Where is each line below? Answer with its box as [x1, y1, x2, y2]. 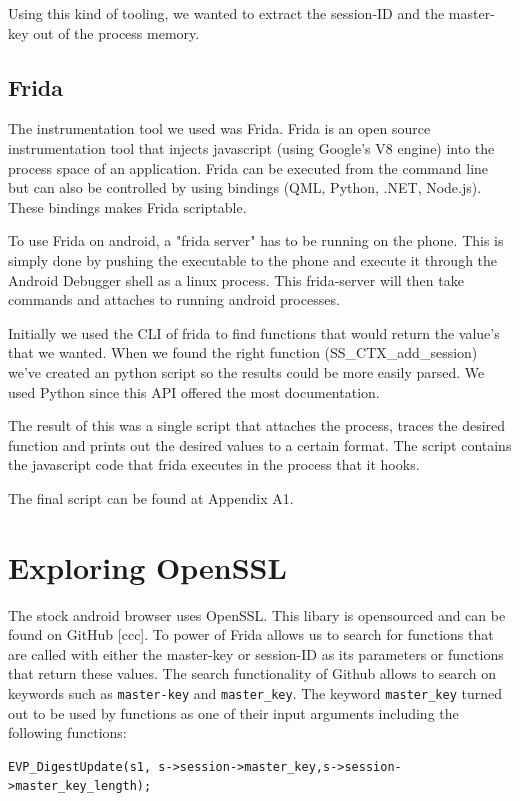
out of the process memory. [33, 22, 200, 43]
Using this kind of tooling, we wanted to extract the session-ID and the [8, 3, 445, 23]
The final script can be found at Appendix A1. [8, 487, 294, 508]
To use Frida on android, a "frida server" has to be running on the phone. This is [8, 230, 504, 251]
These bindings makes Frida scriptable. [8, 196, 247, 217]
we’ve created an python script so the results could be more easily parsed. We [8, 361, 485, 382]
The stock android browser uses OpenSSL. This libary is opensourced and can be [8, 604, 506, 625]
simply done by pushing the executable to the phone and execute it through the [8, 249, 498, 270]
